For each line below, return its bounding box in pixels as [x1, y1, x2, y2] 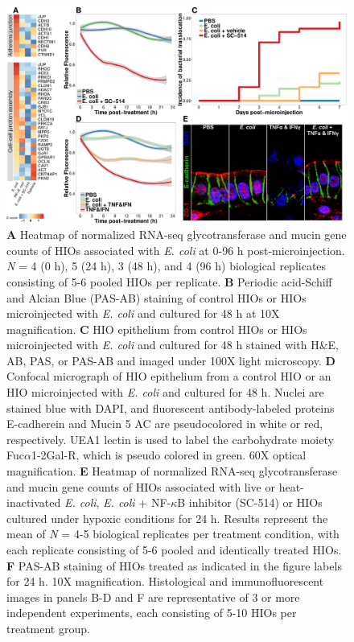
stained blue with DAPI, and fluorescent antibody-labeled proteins [6, 399, 335, 416]
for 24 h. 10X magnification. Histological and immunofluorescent [6, 573, 324, 590]
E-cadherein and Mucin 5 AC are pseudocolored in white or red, [6, 415, 323, 432]
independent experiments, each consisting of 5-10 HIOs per [6, 604, 297, 621]
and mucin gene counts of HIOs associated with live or [6, 478, 275, 495]
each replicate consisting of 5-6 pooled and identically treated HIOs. [6, 541, 342, 558]
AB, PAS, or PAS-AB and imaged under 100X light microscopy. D [6, 352, 335, 368]
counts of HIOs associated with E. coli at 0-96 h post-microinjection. [6, 241, 345, 258]
